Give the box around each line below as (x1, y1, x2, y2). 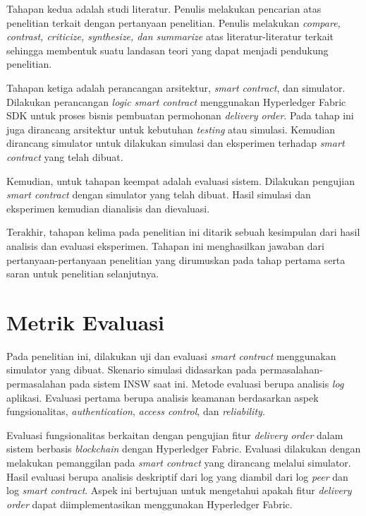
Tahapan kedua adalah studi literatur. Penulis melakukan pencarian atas (6, 1, 322, 16)
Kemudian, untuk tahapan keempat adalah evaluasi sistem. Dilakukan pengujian (6, 173, 355, 188)
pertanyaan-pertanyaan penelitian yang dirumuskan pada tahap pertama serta (6, 252, 346, 267)
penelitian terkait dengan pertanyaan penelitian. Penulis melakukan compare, (6, 15, 341, 30)
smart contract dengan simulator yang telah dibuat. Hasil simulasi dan (6, 187, 311, 202)
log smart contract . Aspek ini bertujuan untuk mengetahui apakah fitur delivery (6, 483, 352, 498)
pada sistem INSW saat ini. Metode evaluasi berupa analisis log (69, 376, 344, 390)
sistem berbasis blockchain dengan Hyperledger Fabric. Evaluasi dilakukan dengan (6, 441, 361, 456)
